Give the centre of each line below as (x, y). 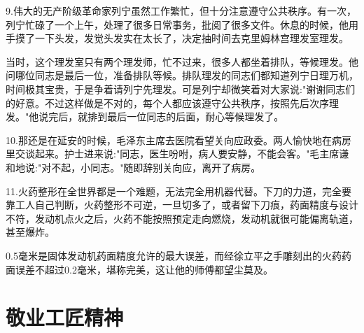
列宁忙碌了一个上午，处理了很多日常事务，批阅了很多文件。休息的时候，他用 (182, 24)
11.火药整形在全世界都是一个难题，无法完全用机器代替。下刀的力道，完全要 (178, 191)
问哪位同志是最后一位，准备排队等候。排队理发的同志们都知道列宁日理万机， (182, 75)
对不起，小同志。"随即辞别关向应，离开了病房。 (151, 167)
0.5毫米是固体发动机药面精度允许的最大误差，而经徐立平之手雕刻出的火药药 (178, 255)
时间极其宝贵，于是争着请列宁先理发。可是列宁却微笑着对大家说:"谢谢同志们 (181, 88)
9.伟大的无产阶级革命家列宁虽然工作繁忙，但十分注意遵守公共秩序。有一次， (181, 10)
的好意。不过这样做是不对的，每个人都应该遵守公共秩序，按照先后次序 (167, 102)
